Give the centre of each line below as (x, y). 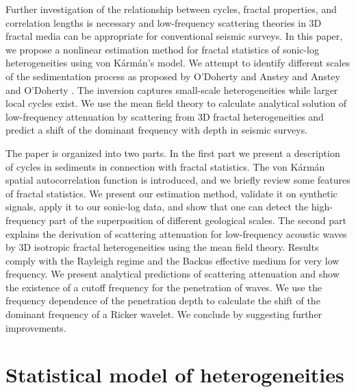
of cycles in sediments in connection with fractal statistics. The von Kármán (165, 166)
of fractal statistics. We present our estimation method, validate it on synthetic (171, 193)
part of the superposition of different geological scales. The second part (198, 220)
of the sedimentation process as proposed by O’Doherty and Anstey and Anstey (173, 76)
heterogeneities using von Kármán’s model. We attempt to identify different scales (178, 63)
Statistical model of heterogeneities (175, 375)
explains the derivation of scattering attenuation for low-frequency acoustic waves (176, 233)
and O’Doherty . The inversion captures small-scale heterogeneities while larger (172, 89)
